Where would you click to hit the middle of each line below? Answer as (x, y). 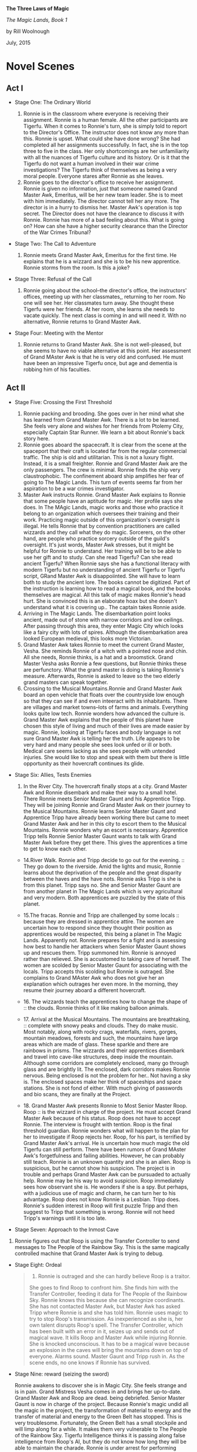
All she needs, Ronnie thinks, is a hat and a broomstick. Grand (98, 657)
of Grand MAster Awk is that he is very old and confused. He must (103, 357)
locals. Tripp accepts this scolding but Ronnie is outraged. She (99, 971)
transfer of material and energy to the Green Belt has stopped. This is (98, 1416)
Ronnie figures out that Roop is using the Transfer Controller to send (97, 1241)
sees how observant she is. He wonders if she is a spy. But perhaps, (106, 1187)
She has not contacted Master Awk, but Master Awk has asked (105, 1306)
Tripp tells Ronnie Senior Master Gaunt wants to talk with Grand (100, 836)
